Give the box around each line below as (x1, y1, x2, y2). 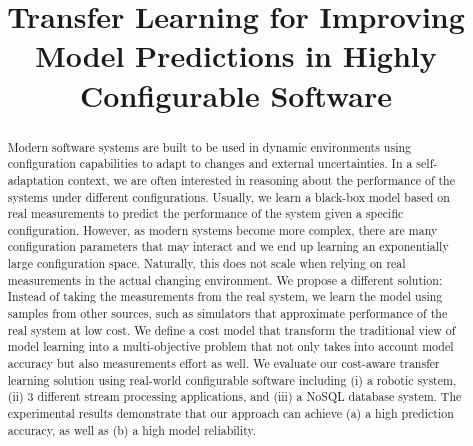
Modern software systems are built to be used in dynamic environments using (7, 138, 412, 155)
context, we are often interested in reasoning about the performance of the (67, 171, 455, 188)
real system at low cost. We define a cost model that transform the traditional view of (7, 321, 456, 338)
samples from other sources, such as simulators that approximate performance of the (7, 305, 448, 322)
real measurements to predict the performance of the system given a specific (7, 205, 404, 222)
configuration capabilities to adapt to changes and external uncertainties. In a (7, 155, 413, 172)
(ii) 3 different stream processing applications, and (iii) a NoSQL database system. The (7, 388, 462, 405)
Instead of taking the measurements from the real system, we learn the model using (7, 288, 443, 305)
